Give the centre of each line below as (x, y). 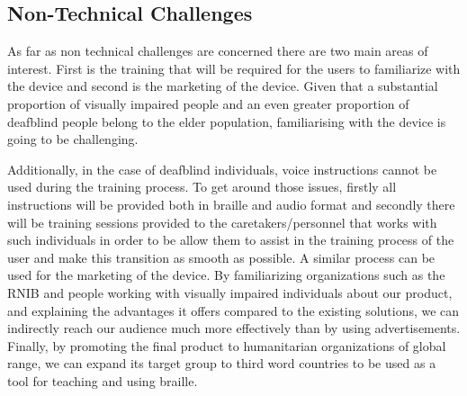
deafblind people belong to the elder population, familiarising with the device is (227, 121)
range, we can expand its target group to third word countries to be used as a (222, 363)
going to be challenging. (73, 139)
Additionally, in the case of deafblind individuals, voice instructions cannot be (222, 169)
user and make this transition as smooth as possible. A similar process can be (221, 257)
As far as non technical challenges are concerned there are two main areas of (218, 51)
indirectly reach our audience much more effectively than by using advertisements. (234, 328)
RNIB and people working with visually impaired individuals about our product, (230, 292)
